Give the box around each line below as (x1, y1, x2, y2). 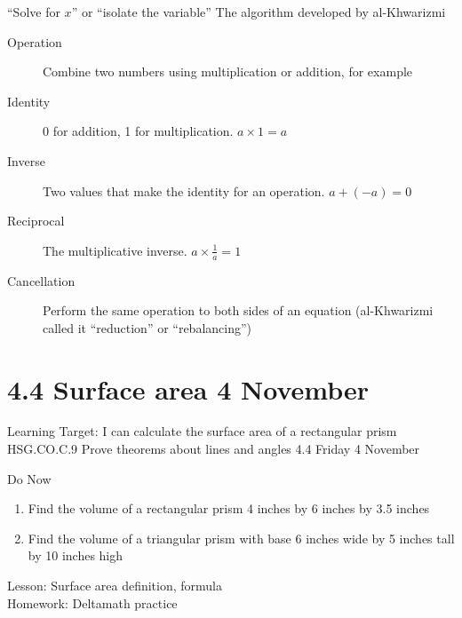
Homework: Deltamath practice (7, 593, 178, 612)
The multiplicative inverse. (43, 241, 187, 259)
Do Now (7, 469, 52, 487)
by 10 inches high (28, 546, 123, 565)
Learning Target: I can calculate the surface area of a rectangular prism (7, 422, 397, 440)
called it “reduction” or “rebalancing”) (43, 318, 252, 337)
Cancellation (7, 271, 76, 289)
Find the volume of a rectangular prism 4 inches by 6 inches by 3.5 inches (28, 499, 430, 518)
